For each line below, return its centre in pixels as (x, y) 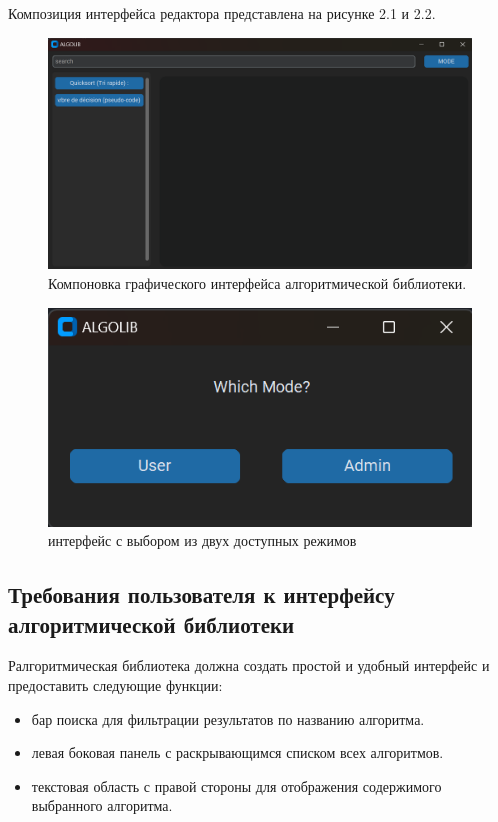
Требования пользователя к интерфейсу (201, 594)
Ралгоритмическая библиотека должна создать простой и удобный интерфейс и (249, 665)
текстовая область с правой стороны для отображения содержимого (236, 785)
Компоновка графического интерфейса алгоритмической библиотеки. (257, 283)
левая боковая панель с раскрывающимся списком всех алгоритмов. (237, 752)
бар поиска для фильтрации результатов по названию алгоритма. (228, 718)
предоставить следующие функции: (115, 684)
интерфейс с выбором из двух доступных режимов (202, 540)
